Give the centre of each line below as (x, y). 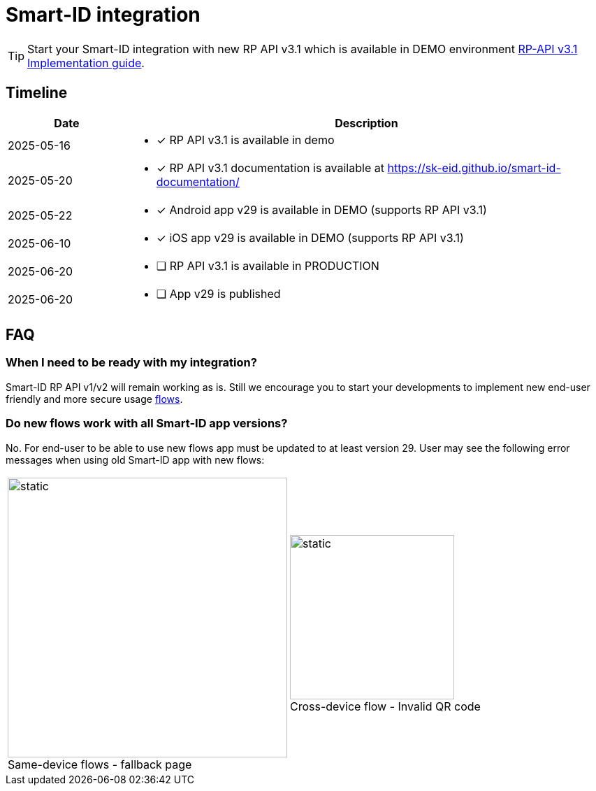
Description (366, 123)
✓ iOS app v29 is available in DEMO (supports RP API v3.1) (310, 237)
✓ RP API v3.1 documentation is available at (270, 168)
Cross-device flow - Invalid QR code (385, 707)
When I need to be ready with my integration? (131, 363)
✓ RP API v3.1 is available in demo (245, 140)
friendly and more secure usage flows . (94, 399)
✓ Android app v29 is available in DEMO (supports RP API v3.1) (321, 209)
